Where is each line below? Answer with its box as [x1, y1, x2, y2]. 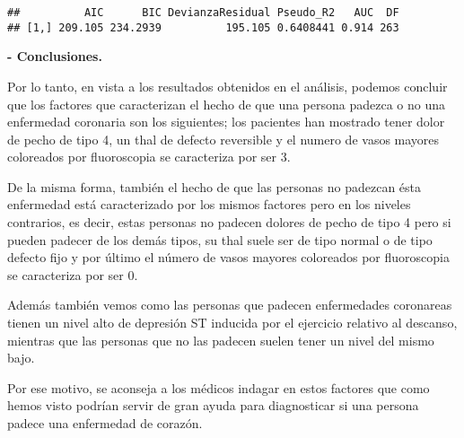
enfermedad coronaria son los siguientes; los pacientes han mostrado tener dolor [7, 112, 445, 131]
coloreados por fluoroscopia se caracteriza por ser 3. [7, 147, 291, 166]
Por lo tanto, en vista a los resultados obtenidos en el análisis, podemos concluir [7, 76, 448, 95]
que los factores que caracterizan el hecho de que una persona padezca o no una [7, 94, 446, 113]
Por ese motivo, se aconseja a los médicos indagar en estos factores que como [7, 378, 430, 397]
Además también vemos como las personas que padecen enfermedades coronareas [7, 295, 452, 314]
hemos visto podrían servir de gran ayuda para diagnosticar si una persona [7, 396, 419, 415]
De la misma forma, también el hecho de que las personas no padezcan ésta [7, 177, 422, 196]
